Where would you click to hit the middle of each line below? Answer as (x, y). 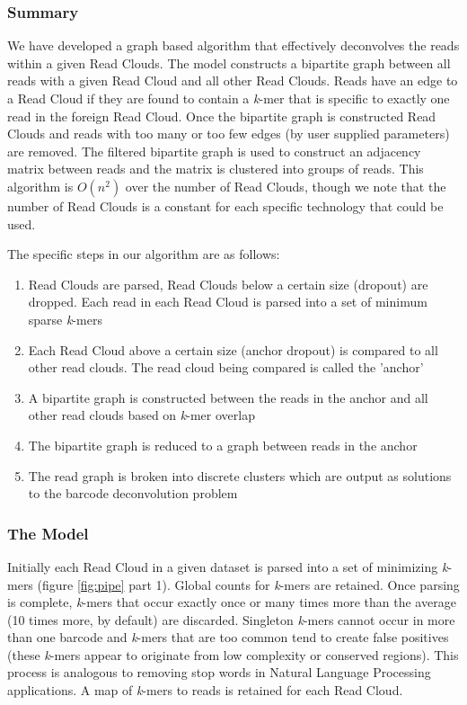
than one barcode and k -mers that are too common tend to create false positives (228, 637)
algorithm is (40, 186)
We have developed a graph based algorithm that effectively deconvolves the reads (233, 45)
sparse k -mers (65, 319)
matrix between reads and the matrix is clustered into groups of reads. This (216, 169)
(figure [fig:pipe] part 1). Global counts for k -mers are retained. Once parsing (248, 584)
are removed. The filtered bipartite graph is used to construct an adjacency (214, 151)
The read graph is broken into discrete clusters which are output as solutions (240, 475)
